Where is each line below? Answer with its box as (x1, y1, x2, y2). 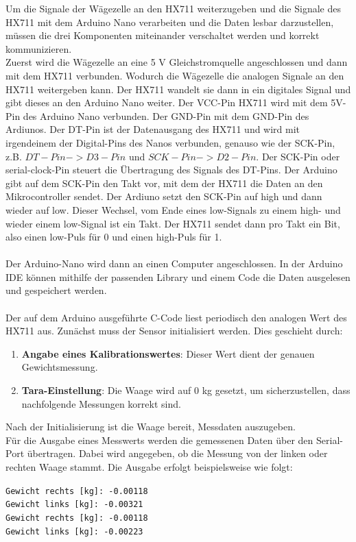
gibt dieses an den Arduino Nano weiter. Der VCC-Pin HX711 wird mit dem (5, 95, 328, 110)
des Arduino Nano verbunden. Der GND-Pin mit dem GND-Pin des (23, 108, 309, 123)
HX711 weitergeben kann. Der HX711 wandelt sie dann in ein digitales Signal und (5, 82, 351, 96)
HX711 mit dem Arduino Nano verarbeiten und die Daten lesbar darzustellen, (5, 14, 334, 29)
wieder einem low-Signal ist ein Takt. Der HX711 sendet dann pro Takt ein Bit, (5, 216, 340, 230)
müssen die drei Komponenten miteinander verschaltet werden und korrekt (5, 28, 320, 42)
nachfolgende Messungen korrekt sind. (21, 396, 181, 410)
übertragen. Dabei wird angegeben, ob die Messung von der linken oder (27, 446, 328, 460)
